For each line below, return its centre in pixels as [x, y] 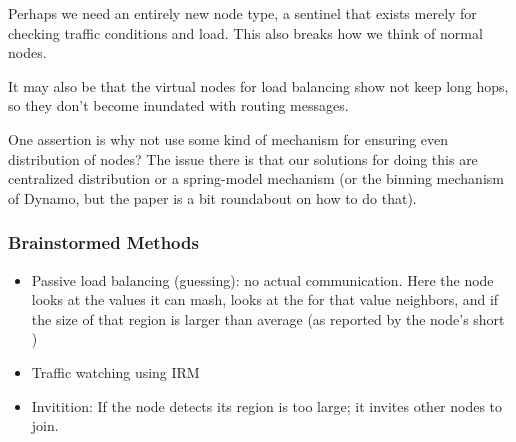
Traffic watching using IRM [115, 371]
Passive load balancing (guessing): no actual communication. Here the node [262, 279]
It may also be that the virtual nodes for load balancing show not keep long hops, [258, 85]
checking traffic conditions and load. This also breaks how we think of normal [245, 32]
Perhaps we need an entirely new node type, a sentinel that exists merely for [242, 13]
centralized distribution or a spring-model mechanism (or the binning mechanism [256, 178]
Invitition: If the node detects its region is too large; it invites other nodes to [267, 405]
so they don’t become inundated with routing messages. [178, 105]
